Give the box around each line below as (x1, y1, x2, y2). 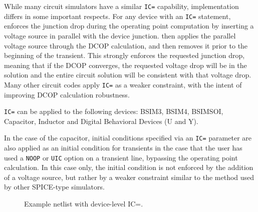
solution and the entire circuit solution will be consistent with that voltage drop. (4, 69, 251, 80)
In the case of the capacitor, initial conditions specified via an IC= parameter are (4, 132, 251, 143)
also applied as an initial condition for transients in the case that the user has (4, 142, 242, 153)
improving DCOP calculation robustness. (4, 89, 130, 99)
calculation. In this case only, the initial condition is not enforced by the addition (4, 162, 253, 172)
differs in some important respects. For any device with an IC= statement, (4, 10, 231, 21)
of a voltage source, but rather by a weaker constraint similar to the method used (4, 171, 254, 182)
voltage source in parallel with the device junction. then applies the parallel (4, 30, 236, 40)
